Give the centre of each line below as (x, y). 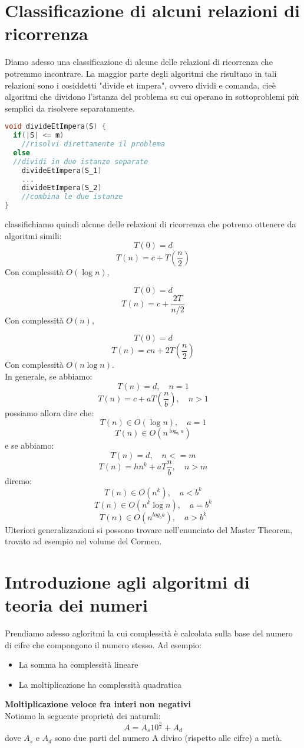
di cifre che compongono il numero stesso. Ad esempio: (103, 644)
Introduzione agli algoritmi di (127, 581)
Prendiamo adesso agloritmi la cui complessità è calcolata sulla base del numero (149, 633)
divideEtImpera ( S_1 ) (62, 170)
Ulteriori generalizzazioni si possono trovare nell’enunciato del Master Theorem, (149, 529)
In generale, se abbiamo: (49, 376)
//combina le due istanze (72, 197)
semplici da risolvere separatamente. (70, 108)
